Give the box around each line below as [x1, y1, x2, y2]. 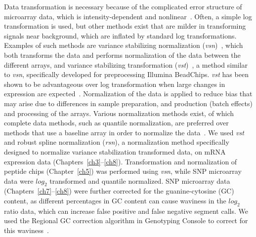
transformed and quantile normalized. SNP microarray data [49, 175, 230, 186]
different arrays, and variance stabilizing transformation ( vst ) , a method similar [4, 59, 248, 70]
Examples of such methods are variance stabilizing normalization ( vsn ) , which [4, 40, 243, 50]
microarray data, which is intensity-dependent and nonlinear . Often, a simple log [4, 11, 252, 21]
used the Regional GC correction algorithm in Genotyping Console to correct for [4, 215, 248, 226]
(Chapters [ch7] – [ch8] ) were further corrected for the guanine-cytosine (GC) [4, 186, 234, 196]
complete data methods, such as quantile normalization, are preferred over [4, 118, 229, 128]
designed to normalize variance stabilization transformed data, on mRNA [4, 146, 226, 157]
